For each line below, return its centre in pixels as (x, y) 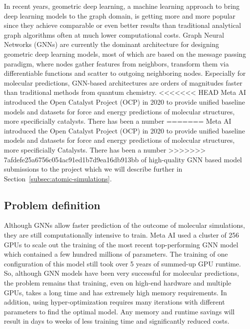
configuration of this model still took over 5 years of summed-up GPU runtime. (123, 263)
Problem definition (52, 205)
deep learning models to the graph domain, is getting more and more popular (120, 15)
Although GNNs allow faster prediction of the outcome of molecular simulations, (125, 225)
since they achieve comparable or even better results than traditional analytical (123, 25)
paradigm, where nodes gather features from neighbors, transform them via (116, 63)
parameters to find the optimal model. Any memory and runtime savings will (119, 311)
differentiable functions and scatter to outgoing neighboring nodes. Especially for (125, 73)
